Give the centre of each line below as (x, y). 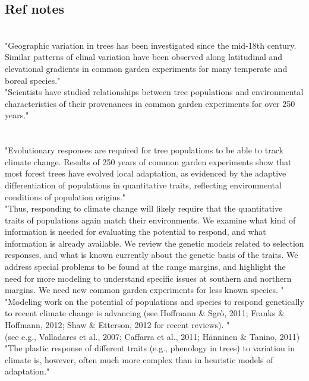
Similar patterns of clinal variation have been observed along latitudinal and (144, 57)
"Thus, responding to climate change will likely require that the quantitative (144, 208)
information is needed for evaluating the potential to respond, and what (135, 232)
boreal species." (33, 80)
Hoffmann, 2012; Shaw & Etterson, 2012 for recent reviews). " (117, 325)
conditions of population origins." (65, 196)
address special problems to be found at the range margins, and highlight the (145, 267)
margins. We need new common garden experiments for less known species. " (144, 290)
